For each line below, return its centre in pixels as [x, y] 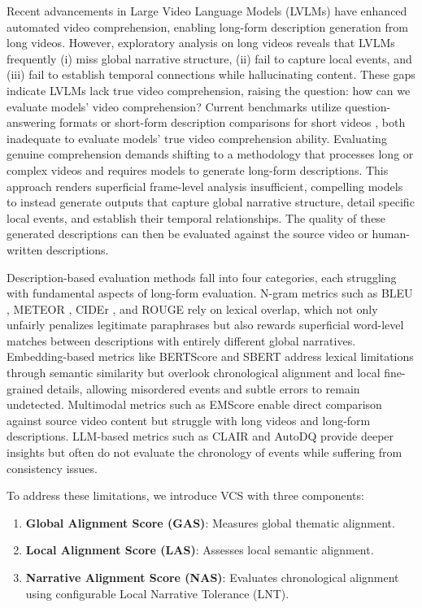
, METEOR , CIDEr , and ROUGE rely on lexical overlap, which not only [192, 308]
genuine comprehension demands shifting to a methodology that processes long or [210, 154]
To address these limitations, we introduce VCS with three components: [185, 495]
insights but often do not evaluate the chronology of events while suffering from [204, 452]
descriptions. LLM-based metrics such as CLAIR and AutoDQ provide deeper [200, 436]
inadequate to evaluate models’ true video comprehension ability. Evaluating [197, 138]
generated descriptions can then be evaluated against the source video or [187, 234]
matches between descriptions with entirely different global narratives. [181, 340]
